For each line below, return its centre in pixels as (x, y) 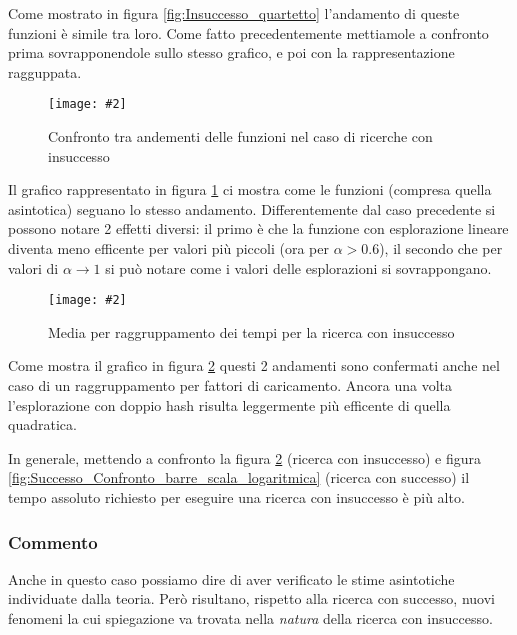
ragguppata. (45, 71)
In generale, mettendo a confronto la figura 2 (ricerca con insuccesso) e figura (244, 457)
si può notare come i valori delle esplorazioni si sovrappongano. (298, 267)
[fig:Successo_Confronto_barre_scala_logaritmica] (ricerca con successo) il (239, 477)
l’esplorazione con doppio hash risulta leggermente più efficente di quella (229, 404)
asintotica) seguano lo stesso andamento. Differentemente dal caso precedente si (252, 208)
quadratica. (42, 424)
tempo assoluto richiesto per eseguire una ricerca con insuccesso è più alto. (236, 497)
